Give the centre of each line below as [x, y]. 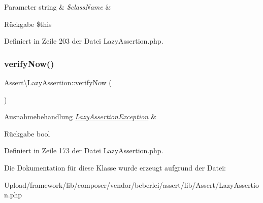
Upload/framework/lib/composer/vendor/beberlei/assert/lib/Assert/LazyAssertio [131, 184]
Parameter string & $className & [58, 7]
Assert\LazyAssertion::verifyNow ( [58, 82]
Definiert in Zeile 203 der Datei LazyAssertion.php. [84, 41]
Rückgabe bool [27, 133]
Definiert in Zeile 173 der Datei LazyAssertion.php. [84, 150]
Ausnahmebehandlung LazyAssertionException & [80, 116]
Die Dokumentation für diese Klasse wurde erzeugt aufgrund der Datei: [115, 167]
